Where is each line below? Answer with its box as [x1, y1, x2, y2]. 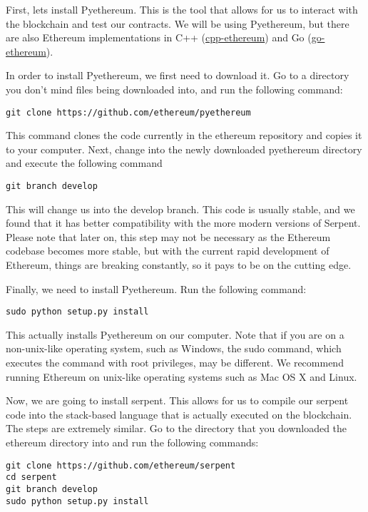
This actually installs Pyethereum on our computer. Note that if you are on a [6, 327, 344, 342]
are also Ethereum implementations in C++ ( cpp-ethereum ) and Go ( [6, 30, 312, 45]
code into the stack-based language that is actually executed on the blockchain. [6, 406, 352, 421]
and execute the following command [6, 155, 163, 170]
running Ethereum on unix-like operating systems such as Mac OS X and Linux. [6, 369, 357, 384]
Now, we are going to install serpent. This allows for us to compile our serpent [6, 393, 349, 408]
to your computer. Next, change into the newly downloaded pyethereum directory [6, 141, 362, 156]
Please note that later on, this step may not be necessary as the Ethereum [6, 229, 331, 244]
